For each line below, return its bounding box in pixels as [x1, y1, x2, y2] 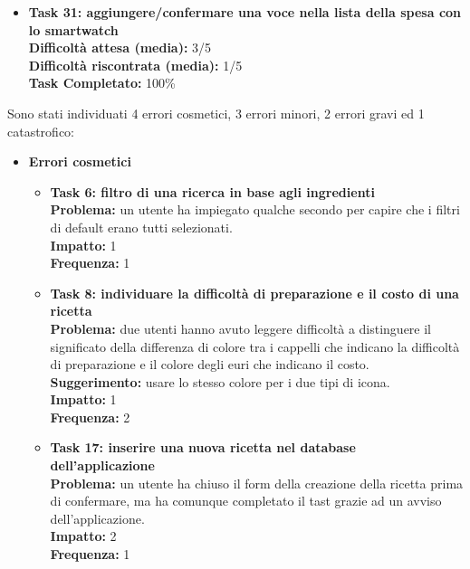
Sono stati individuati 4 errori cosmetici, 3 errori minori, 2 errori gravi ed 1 [7, 103, 425, 122]
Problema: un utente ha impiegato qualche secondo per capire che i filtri [50, 200, 460, 219]
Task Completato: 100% [28, 73, 176, 92]
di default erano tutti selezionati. [50, 217, 233, 236]
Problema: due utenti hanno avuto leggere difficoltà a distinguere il [50, 318, 432, 337]
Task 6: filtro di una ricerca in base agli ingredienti [50, 182, 375, 201]
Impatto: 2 [50, 526, 117, 545]
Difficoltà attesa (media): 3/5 [28, 38, 212, 57]
